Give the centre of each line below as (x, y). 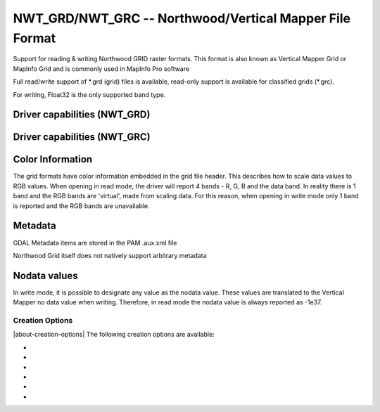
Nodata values (45, 275)
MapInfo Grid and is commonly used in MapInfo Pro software (101, 69)
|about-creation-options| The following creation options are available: (114, 335)
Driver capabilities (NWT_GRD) (82, 115)
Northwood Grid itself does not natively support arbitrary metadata (110, 255)
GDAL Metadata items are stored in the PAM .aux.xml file (95, 243)
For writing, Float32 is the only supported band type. (89, 94)
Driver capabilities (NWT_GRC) (82, 137)
